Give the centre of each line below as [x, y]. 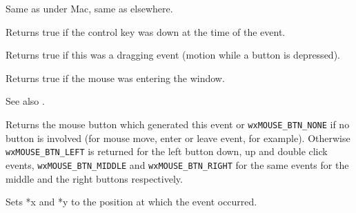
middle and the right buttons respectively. [94, 178]
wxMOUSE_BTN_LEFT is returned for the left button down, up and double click [167, 151]
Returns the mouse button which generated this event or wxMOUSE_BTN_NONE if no [178, 124]
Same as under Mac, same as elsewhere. [89, 8]
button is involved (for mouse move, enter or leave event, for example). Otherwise [178, 138]
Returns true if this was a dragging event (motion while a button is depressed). [173, 55]
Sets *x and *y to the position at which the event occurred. [131, 202]
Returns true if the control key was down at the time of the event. [146, 31]
